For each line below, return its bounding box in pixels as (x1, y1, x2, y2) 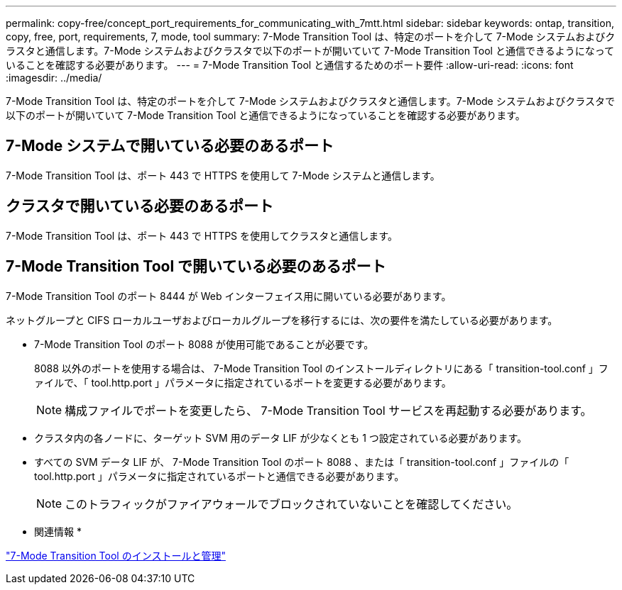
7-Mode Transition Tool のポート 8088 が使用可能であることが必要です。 (34, 338, 374, 350)
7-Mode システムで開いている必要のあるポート (6, 137, 334, 155)
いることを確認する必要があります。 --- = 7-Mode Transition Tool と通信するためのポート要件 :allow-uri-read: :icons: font (6, 59, 574, 71)
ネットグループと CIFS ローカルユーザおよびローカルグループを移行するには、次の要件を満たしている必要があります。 (6, 313, 558, 326)
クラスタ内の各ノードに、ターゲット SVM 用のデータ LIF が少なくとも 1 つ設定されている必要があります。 (34, 431, 528, 444)
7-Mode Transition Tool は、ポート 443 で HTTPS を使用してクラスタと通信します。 (6, 229, 398, 242)
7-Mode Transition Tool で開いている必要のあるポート (6, 257, 386, 276)
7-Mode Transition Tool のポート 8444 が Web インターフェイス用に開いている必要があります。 (6, 289, 452, 302)
